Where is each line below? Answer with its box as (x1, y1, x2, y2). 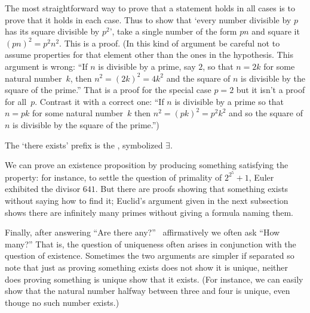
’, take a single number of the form (109, 25, 237, 38)
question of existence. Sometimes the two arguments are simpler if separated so (5, 249, 294, 262)
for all (5, 95, 27, 107)
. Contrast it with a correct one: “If (35, 95, 164, 107)
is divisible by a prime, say (98, 60, 196, 72)
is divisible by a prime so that (174, 95, 284, 107)
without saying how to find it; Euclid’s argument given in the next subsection (5, 194, 288, 206)
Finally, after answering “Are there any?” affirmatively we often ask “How (5, 226, 280, 238)
